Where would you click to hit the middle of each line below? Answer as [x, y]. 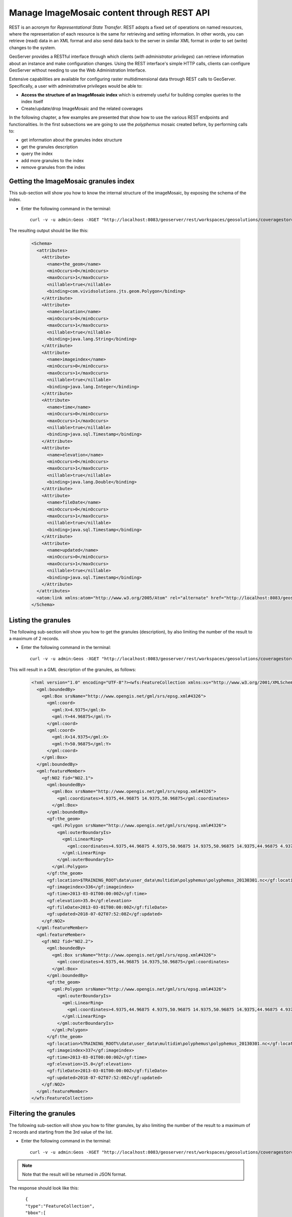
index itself [32, 102]
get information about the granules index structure [72, 140]
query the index [37, 154]
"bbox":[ [36, 1213]
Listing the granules [40, 620]
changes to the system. [32, 47]
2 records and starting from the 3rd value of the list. [61, 1132]
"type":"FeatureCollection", [60, 1206]
